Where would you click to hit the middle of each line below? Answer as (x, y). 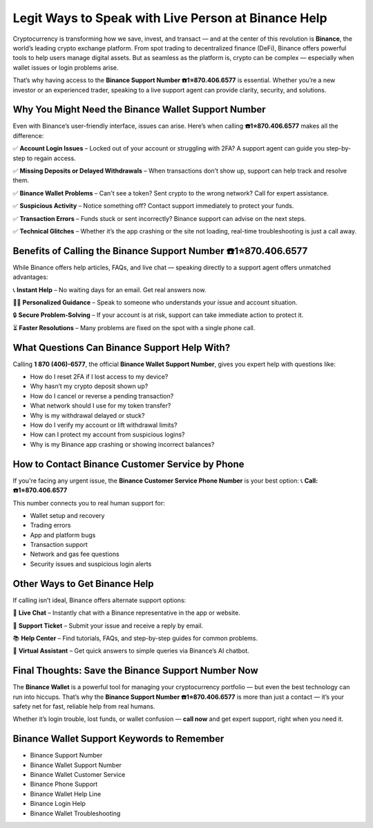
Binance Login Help (58, 804)
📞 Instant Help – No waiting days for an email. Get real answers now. (109, 289)
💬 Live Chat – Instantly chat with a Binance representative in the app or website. (127, 613)
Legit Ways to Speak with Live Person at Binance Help (170, 18)
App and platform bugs (63, 535)
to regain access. (51, 158)
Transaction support (59, 545)
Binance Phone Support (64, 784)
